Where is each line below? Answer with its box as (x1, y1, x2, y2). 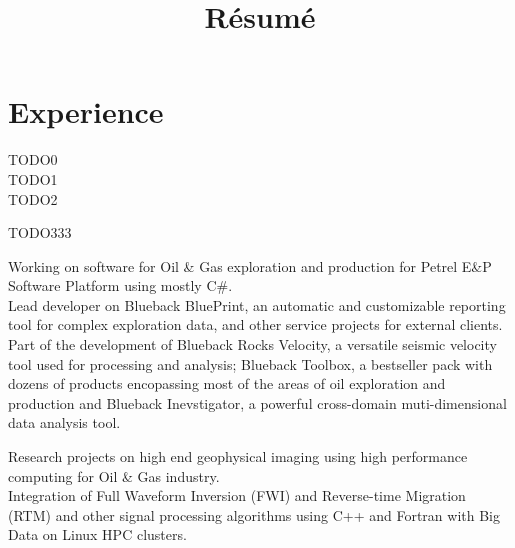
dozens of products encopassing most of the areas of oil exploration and (8, 373, 446, 394)
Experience (8, 91, 164, 132)
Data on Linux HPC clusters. (8, 524, 187, 545)
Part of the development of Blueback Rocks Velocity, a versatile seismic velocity (8, 334, 497, 355)
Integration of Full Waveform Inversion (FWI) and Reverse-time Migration (8, 485, 466, 506)
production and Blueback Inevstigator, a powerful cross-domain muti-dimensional (8, 392, 507, 413)
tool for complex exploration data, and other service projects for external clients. (8, 314, 503, 335)
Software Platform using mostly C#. (8, 275, 233, 296)
